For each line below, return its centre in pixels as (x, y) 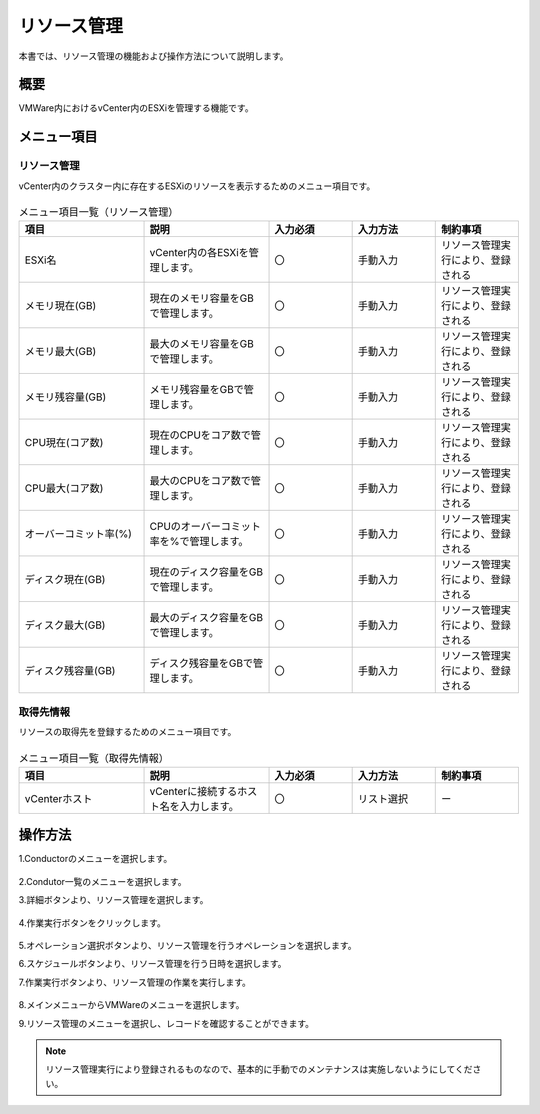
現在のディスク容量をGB (206, 572)
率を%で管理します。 (199, 542)
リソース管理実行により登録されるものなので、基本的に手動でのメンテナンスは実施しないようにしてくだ (259, 1069)
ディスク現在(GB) (65, 580)
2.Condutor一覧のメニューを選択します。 (102, 881)
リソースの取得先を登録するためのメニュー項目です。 (127, 732)
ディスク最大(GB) (65, 625)
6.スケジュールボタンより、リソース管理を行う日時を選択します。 (152, 964)
